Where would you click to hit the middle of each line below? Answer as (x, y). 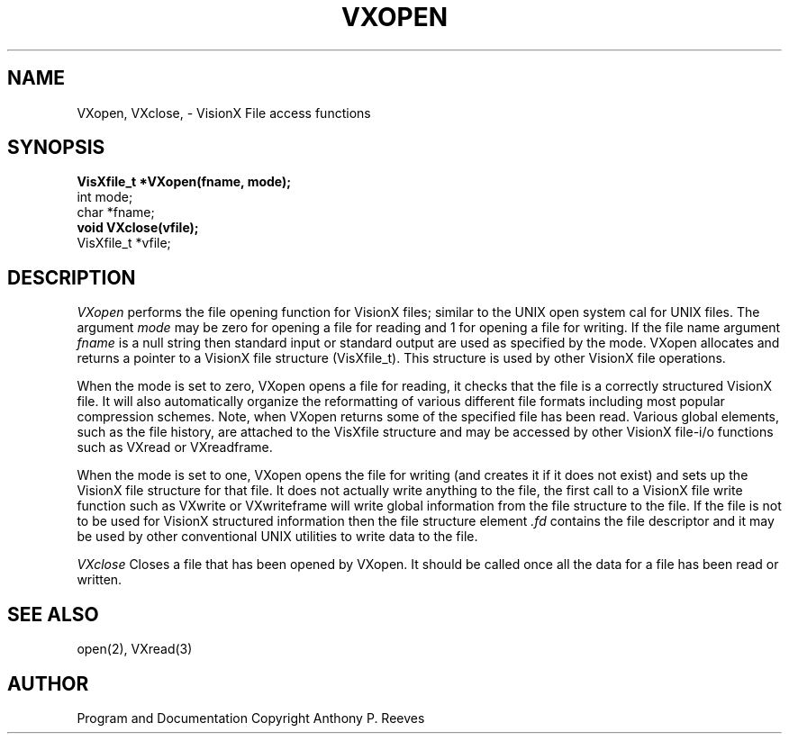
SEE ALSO (53, 614)
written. (100, 580)
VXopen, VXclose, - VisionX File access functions (224, 113)
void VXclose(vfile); (138, 228)
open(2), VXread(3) (135, 649)
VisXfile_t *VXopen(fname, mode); (184, 182)
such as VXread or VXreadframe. (175, 447)
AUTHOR (48, 683)
